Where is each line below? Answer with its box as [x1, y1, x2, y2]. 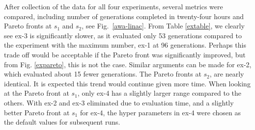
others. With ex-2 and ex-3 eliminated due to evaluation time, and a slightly [4, 97, 234, 107]
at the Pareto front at [4, 88, 69, 98]
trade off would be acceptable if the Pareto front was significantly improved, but [4, 49, 246, 59]
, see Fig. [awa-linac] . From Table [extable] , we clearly [82, 21, 245, 31]
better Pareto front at [4, 107, 70, 117]
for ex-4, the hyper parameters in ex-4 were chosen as [80, 107, 241, 117]
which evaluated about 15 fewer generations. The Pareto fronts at [4, 69, 201, 79]
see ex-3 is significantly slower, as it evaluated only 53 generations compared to [4, 30, 242, 40]
